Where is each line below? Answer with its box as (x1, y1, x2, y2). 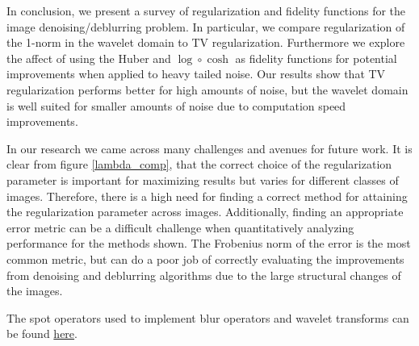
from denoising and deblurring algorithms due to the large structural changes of (6, 266, 401, 283)
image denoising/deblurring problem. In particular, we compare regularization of (6, 18, 405, 35)
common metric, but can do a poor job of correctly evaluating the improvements (6, 250, 404, 267)
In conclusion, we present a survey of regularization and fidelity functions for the (6, 2, 406, 19)
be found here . (6, 325, 78, 342)
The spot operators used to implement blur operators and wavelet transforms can (6, 309, 409, 326)
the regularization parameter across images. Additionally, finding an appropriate (6, 203, 404, 220)
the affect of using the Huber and (6, 49, 171, 66)
